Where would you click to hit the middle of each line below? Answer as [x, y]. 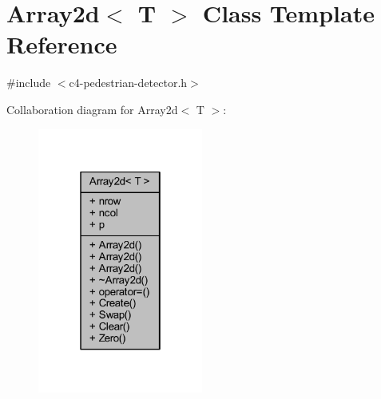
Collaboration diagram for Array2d [92, 109]
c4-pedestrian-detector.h [128, 83]
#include [29, 83]
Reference [62, 44]
